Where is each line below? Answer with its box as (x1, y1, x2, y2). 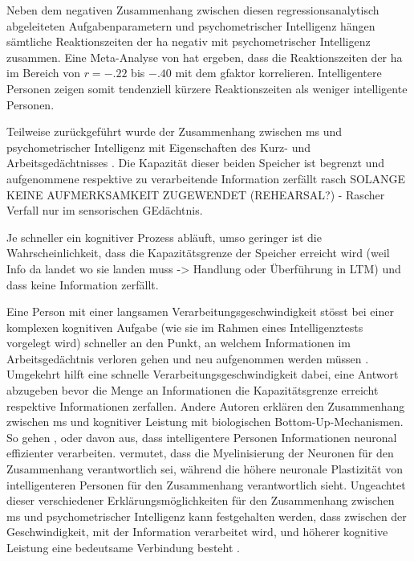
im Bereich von (6, 64, 80, 81)
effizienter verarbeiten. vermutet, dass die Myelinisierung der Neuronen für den (6, 444, 394, 461)
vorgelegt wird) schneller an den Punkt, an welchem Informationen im (6, 334, 351, 351)
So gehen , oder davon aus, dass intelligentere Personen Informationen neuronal (6, 428, 397, 445)
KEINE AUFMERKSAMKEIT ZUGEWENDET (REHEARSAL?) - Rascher (6, 186, 385, 203)
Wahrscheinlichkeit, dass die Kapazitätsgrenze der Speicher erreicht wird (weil (6, 244, 390, 261)
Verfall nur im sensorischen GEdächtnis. (6, 202, 203, 219)
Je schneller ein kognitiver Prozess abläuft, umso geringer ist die (6, 228, 322, 245)
